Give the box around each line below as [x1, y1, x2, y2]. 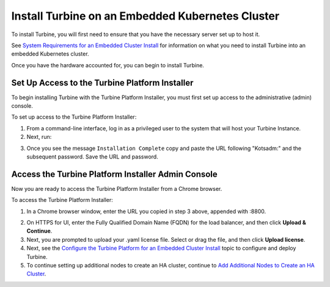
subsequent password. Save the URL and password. [26, 153, 158, 160]
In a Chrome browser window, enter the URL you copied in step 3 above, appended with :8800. [26, 207, 266, 215]
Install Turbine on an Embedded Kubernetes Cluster [11, 9, 280, 23]
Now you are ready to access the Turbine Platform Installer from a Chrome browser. [11, 185, 222, 192]
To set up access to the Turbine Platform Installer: [11, 113, 137, 121]
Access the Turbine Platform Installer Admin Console [11, 169, 218, 179]
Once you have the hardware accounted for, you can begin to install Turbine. [11, 61, 205, 69]
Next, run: [26, 133, 52, 141]
